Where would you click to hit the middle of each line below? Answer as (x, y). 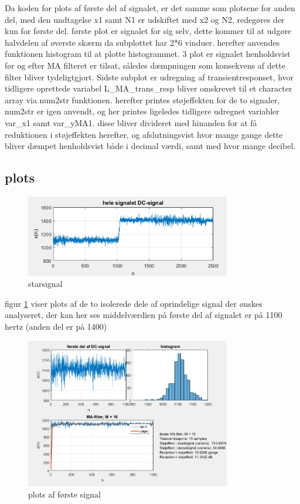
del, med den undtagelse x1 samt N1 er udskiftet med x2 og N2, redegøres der (145, 19)
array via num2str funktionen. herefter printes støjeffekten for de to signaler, (142, 99)
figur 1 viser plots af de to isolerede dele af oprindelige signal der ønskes (134, 303)
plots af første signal (64, 494)
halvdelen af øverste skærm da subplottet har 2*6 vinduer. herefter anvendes (142, 42)
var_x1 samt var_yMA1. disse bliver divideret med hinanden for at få (131, 122)
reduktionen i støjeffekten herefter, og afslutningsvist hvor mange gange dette (144, 134)
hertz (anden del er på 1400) (56, 326)
